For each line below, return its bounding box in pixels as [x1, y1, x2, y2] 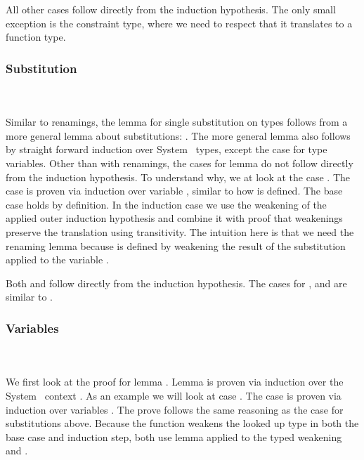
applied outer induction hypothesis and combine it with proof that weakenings [6, 211, 343, 225]
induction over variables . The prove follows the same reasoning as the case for [6, 402, 344, 416]
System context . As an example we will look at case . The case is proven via [6, 388, 342, 402]
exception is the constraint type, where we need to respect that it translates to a [6, 15, 353, 30]
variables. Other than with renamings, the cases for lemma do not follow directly [6, 155, 353, 170]
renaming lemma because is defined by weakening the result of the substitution [6, 238, 346, 253]
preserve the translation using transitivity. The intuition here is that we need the [6, 224, 354, 239]
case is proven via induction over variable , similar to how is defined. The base [6, 183, 343, 198]
